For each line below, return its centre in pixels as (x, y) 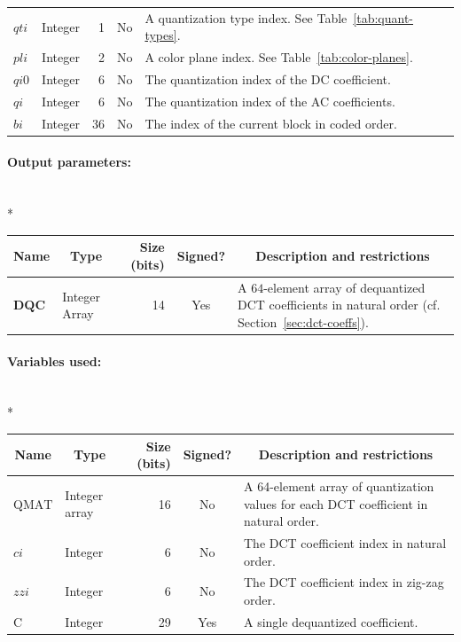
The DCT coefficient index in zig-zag (344, 582)
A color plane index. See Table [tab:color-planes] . (279, 57)
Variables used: (55, 360)
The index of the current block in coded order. (271, 123)
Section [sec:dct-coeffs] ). (303, 321)
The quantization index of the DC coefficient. (268, 79)
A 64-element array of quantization (339, 485)
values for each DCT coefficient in (336, 503)
